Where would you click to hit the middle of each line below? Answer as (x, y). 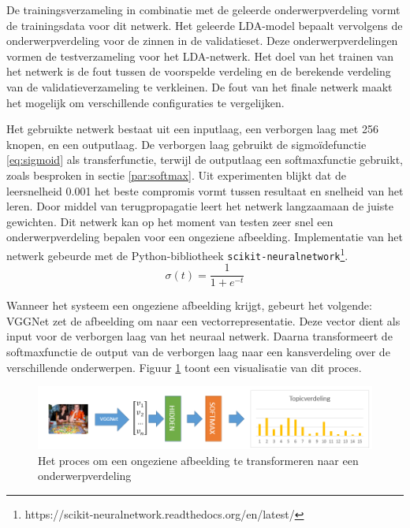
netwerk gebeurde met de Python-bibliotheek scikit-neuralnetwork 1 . (177, 254)
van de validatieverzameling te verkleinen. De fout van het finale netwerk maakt (199, 86)
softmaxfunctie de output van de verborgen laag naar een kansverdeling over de (198, 352)
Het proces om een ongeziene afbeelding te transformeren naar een (198, 460)
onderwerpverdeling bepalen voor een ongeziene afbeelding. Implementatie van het (205, 237)
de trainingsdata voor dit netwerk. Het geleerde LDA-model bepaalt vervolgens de (205, 25)
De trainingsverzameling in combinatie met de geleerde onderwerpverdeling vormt (203, 9)
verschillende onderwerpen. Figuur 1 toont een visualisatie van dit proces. (184, 367)
